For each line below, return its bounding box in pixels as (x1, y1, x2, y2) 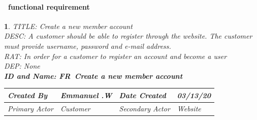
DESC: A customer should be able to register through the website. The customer (4, 31, 252, 41)
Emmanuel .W (60, 89, 112, 100)
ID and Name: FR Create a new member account (4, 70, 183, 81)
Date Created (119, 89, 166, 100)
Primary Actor (8, 103, 53, 113)
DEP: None (4, 61, 40, 71)
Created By (8, 89, 48, 100)
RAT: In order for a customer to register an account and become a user (4, 50, 227, 61)
